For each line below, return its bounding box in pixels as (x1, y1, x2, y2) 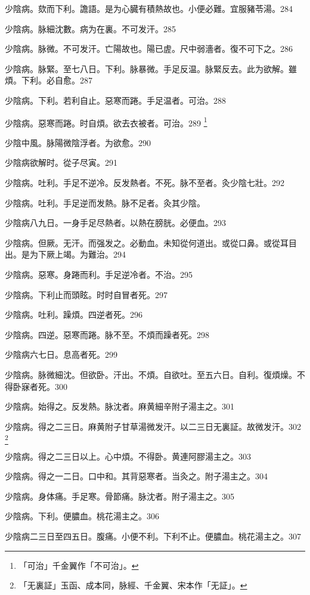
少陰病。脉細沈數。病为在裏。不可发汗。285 (5, 22, 176, 35)
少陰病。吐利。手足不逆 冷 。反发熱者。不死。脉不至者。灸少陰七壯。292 (5, 176, 284, 188)
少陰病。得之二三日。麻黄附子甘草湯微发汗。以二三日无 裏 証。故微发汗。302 (5, 420, 301, 432)
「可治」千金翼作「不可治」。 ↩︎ (18, 559, 139, 571)
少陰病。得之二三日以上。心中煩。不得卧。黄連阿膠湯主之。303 (5, 450, 251, 462)
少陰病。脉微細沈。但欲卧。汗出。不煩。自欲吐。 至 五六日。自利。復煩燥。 (5, 368, 297, 380)
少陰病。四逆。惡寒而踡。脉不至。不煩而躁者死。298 (5, 328, 209, 340)
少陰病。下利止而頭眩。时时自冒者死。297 (5, 288, 168, 300)
